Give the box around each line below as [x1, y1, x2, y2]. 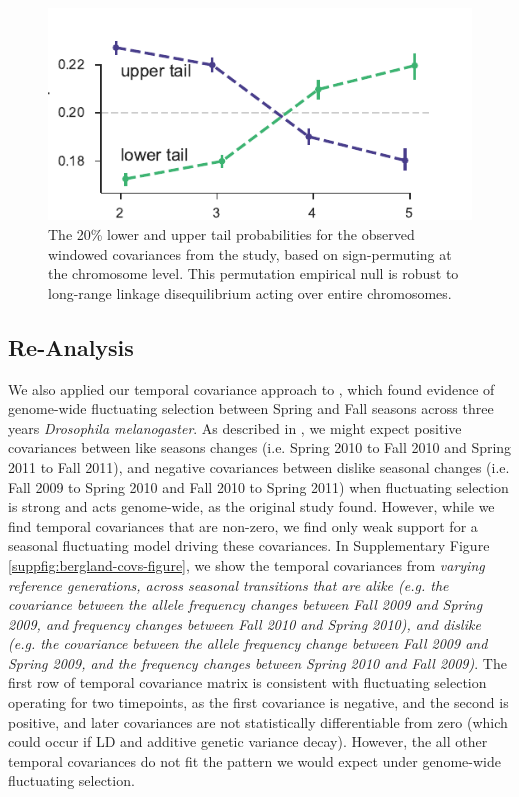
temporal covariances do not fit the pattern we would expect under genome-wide [8, 750, 501, 771]
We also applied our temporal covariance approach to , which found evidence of [8, 378, 495, 399]
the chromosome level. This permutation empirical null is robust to [48, 263, 459, 284]
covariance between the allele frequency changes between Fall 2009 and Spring [8, 594, 483, 615]
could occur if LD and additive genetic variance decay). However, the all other [8, 731, 488, 752]
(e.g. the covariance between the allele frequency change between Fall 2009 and [8, 633, 488, 654]
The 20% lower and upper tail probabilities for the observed [48, 224, 415, 244]
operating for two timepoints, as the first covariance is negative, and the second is [8, 692, 509, 713]
